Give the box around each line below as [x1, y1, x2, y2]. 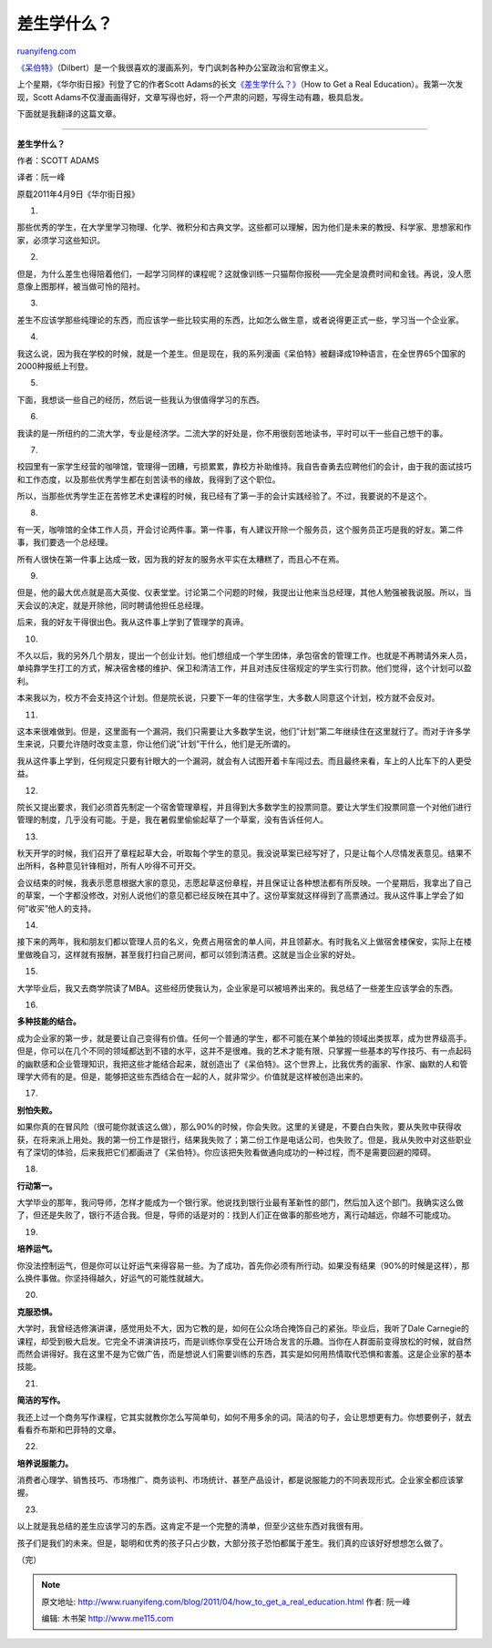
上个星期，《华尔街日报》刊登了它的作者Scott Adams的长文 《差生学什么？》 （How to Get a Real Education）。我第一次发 [16, 78, 464, 90]
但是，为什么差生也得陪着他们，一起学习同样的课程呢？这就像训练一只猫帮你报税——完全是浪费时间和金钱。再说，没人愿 [16, 268, 472, 279]
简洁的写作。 [16, 1395, 66, 1406]
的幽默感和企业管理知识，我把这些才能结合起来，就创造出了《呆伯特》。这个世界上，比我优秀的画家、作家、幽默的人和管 [16, 1058, 468, 1069]
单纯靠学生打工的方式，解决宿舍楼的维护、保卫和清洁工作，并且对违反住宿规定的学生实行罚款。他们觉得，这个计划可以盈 [16, 663, 472, 674]
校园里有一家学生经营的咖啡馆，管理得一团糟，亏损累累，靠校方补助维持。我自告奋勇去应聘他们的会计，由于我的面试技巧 [16, 461, 472, 472]
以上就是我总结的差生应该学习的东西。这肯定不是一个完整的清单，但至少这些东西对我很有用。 [16, 1520, 368, 1531]
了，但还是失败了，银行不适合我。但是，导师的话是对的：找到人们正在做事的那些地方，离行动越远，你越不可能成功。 [16, 1210, 456, 1221]
